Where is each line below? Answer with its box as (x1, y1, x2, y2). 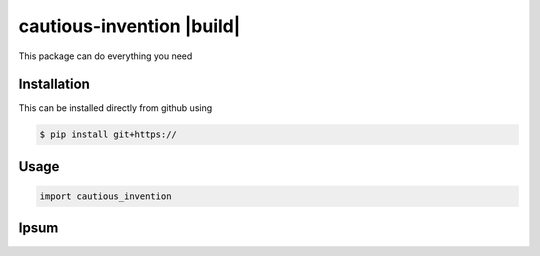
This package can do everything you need (18, 50, 193, 62)
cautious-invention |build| (18, 15, 241, 37)
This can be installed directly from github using (18, 102, 213, 114)
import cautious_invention (39, 191, 172, 202)
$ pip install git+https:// (39, 129, 177, 140)
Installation (18, 76, 90, 93)
